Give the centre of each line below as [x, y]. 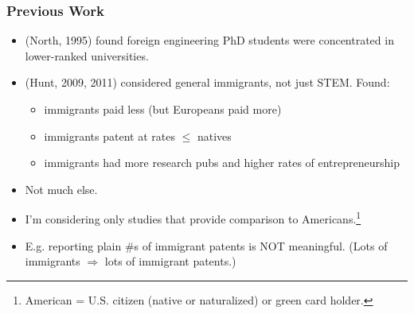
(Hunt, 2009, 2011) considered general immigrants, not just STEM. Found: [207, 82]
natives [214, 136]
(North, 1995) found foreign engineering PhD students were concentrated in [209, 40]
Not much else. [61, 189]
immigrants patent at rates [109, 136]
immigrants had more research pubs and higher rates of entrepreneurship [222, 163]
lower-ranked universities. [87, 55]
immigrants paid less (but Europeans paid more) [163, 109]
